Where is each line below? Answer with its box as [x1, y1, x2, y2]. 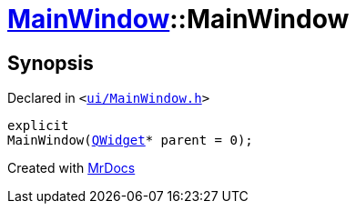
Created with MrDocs [7, 160, 136, 176]
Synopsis [7, 51, 94, 75]
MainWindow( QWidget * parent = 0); [7, 133, 253, 148]
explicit [7, 118, 69, 134]
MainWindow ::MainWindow [7, 4, 350, 35]
